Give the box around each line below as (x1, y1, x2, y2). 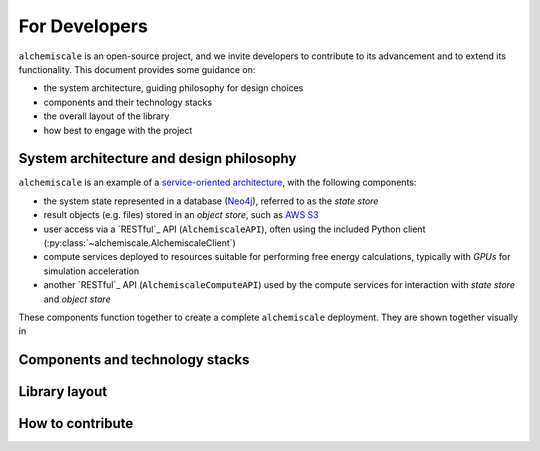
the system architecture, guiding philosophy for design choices (43, 82, 304, 94)
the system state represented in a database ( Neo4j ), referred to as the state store (43, 195, 379, 207)
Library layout (18, 383, 108, 400)
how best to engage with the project (43, 124, 193, 136)
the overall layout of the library (43, 110, 170, 122)
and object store (43, 293, 111, 305)
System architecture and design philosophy (18, 150, 297, 167)
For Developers (18, 15, 149, 37)
